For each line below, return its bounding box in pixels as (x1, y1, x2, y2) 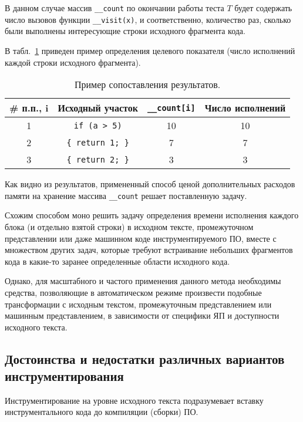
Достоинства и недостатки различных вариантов (5, 349, 285, 367)
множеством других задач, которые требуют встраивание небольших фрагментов (5, 244, 293, 256)
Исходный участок (58, 101, 138, 115)
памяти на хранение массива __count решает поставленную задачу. (5, 189, 247, 201)
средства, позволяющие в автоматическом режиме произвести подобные (5, 286, 262, 298)
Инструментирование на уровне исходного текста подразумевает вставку (5, 394, 264, 406)
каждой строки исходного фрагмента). (5, 56, 141, 68)
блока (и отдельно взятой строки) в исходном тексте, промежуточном (5, 220, 254, 232)
